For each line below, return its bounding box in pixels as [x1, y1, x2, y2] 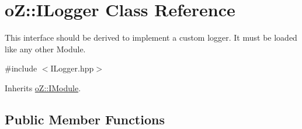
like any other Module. [5, 42, 86, 55]
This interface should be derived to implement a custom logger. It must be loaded [5, 31, 297, 44]
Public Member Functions [5, 110, 165, 128]
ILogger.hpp [50, 62, 94, 74]
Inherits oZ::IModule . [5, 81, 81, 94]
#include [5, 62, 37, 74]
